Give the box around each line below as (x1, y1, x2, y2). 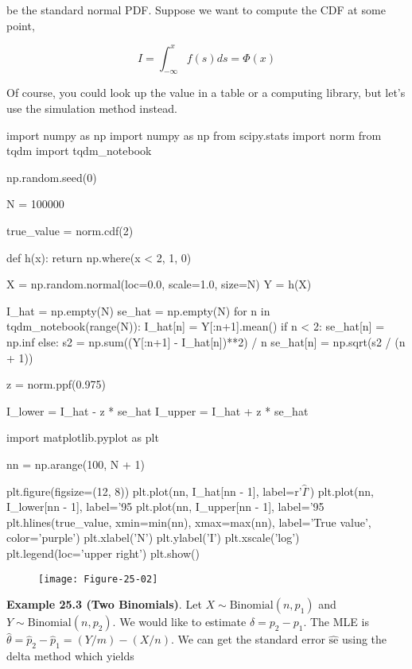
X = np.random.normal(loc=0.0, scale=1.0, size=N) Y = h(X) (6, 276, 312, 292)
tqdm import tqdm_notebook (6, 142, 152, 159)
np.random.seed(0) (6, 168, 97, 185)
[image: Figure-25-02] (38, 573, 158, 585)
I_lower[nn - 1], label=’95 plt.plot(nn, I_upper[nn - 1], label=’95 (6, 498, 325, 515)
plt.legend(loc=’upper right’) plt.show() (6, 544, 200, 561)
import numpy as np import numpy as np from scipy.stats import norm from (6, 126, 382, 143)
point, (6, 17, 35, 33)
